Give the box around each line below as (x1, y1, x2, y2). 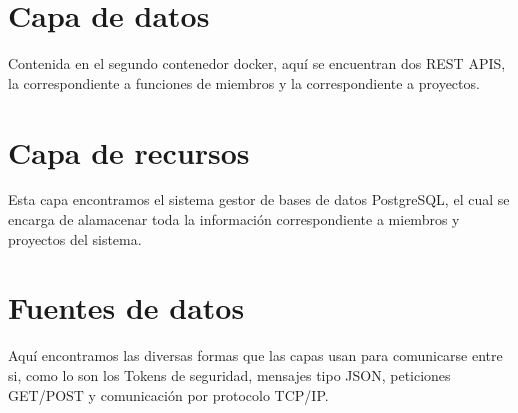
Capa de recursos (8, 131, 250, 172)
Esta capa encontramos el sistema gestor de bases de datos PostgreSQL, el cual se (8, 189, 510, 210)
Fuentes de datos (8, 287, 245, 328)
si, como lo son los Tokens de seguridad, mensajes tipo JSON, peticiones (8, 364, 451, 385)
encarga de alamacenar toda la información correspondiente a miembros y (8, 209, 460, 230)
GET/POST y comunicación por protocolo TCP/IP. (8, 384, 329, 405)
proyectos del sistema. (8, 228, 142, 249)
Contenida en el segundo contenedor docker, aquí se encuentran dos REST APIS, (8, 53, 506, 74)
